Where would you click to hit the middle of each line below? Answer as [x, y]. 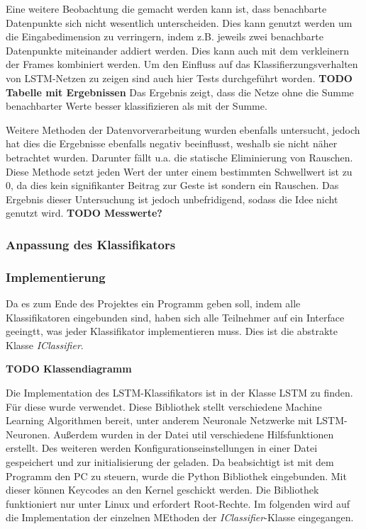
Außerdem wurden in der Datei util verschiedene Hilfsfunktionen [194, 434]
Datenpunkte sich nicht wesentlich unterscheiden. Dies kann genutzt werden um [179, 22]
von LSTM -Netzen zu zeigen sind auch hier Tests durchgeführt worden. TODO [179, 78]
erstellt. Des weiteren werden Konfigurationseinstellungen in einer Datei [162, 448]
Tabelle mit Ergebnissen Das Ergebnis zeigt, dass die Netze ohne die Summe [180, 92]
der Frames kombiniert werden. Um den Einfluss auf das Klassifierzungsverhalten [182, 64]
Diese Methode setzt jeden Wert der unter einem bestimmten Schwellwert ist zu [179, 171]
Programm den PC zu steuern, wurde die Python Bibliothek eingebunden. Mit [176, 476]
